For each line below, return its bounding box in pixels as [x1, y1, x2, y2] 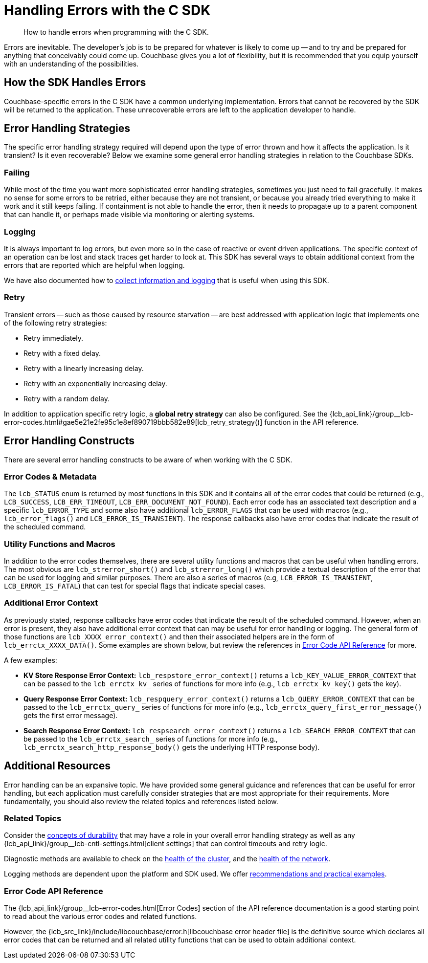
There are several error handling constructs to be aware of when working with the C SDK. [4, 455, 293, 464]
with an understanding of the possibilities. [4, 59, 139, 68]
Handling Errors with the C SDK [4, 2, 211, 19]
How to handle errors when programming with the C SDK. [23, 27, 209, 36]
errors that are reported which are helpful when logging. [4, 261, 185, 269]
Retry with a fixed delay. [23, 349, 101, 357]
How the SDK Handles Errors [4, 76, 146, 89]
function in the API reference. [264, 417, 359, 426]
